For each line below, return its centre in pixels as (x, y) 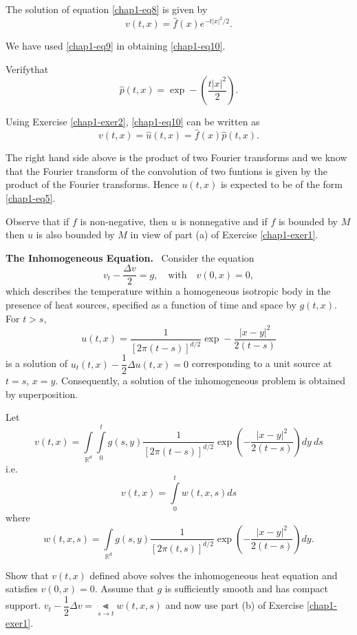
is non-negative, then (124, 221)
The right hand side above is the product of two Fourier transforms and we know (176, 157)
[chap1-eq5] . (31, 197)
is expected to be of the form (281, 184)
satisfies (22, 589)
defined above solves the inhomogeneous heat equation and (214, 575)
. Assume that (124, 589)
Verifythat (27, 69)
